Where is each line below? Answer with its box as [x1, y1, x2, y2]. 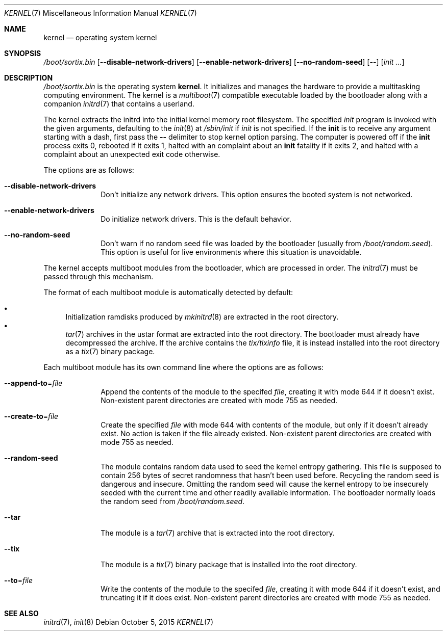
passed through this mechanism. [43, 272, 154, 281]
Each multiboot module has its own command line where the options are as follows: [43, 363, 324, 372]
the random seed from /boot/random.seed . [101, 497, 245, 506]
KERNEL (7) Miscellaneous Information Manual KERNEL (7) [4, 9, 197, 17]
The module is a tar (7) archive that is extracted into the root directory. [101, 528, 335, 537]
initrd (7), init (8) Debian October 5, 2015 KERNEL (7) [43, 618, 214, 626]
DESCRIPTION [4, 73, 53, 82]
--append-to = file [4, 379, 63, 387]
